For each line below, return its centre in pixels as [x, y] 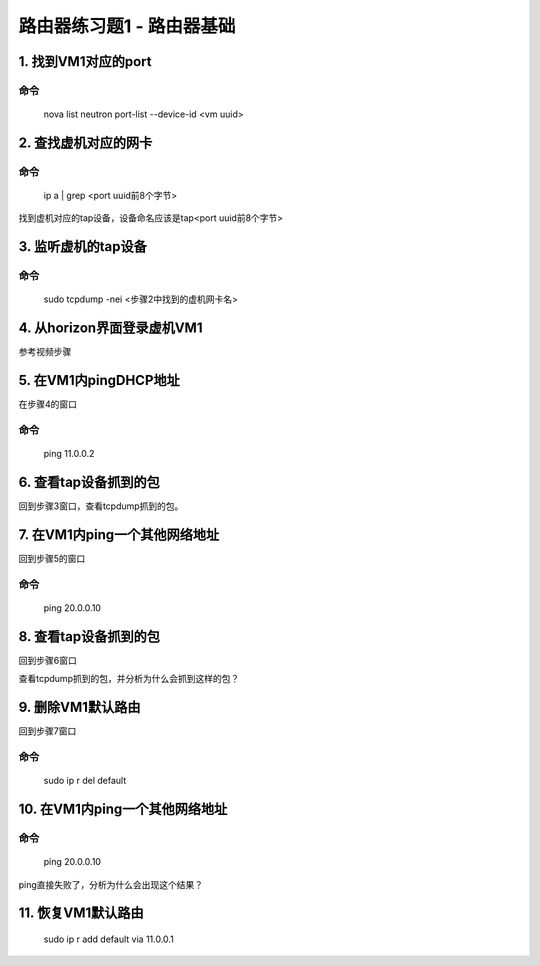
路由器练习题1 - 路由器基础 [127, 26]
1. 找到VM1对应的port [85, 61]
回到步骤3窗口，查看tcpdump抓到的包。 [101, 506]
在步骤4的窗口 [48, 404]
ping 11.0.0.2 [69, 454]
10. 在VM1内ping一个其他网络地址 [123, 808]
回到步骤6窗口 [47, 660]
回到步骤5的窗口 [52, 559]
